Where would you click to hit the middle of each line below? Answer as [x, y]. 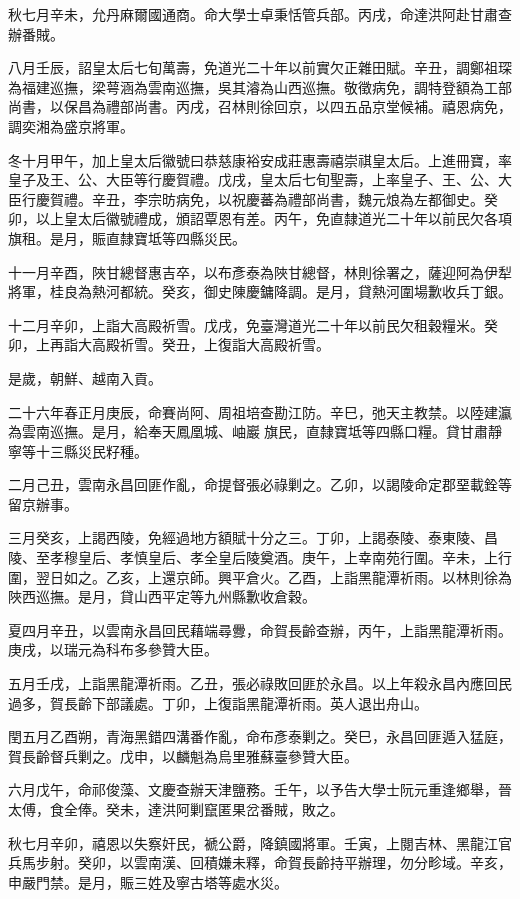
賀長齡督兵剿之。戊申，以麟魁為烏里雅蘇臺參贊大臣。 [183, 755]
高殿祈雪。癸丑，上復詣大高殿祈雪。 [210, 344]
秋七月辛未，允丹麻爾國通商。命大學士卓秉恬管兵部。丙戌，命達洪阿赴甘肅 [253, 14]
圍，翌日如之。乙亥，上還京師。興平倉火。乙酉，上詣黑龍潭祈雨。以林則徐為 [260, 576]
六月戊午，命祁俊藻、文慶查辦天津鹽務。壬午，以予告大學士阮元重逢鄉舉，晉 [260, 789]
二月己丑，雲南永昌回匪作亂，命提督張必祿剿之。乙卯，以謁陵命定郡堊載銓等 [260, 484]
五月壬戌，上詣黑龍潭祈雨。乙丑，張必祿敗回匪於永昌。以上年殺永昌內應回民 [260, 683]
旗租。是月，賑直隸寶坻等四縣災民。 [127, 237]
